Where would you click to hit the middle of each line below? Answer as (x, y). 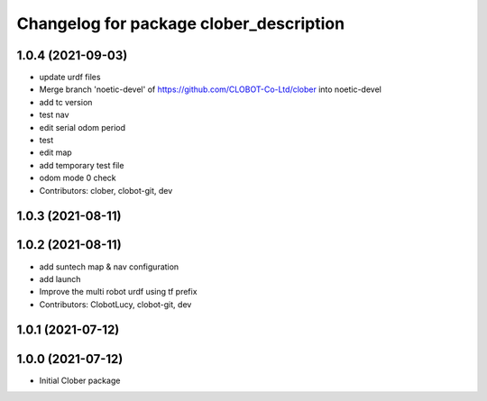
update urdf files (70, 77)
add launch (60, 278)
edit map (55, 152)
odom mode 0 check (78, 178)
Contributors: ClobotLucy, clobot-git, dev (115, 304)
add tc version (66, 102)
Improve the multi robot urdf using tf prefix (118, 292)
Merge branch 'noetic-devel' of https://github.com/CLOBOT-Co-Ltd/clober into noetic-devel (211, 89)
